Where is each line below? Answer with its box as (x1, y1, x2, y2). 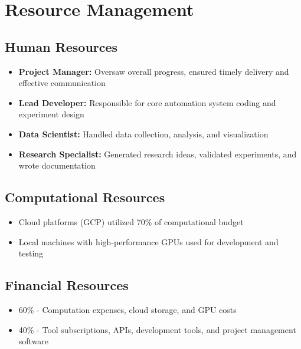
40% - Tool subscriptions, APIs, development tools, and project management (18, 323, 296, 335)
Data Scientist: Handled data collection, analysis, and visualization (18, 127, 269, 140)
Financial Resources (5, 276, 129, 294)
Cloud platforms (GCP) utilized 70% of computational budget (18, 215, 244, 228)
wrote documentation (18, 159, 96, 172)
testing (18, 247, 44, 259)
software (18, 335, 49, 347)
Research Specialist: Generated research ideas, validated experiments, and (18, 147, 297, 160)
